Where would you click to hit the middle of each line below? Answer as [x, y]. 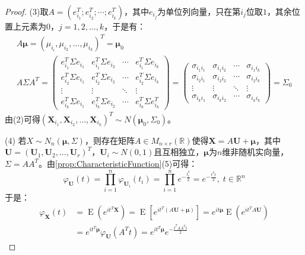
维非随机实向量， [255, 152]
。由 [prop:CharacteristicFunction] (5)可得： [118, 163]
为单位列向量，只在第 [199, 11]
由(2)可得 [23, 119]
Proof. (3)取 [27, 11]
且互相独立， [179, 152]
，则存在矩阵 [109, 140]
